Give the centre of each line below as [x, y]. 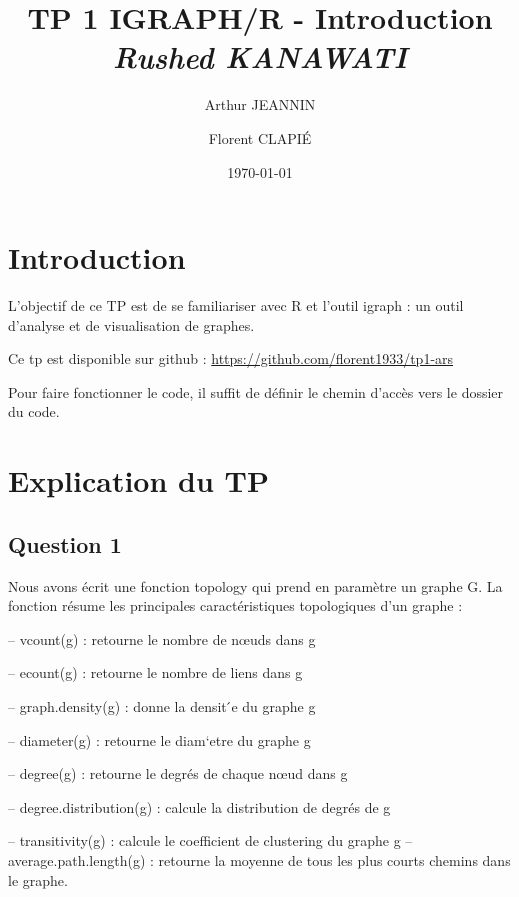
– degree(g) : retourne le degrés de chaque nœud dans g [178, 773]
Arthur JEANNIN [260, 104]
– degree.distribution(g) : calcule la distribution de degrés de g [199, 806]
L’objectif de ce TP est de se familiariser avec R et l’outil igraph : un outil [236, 305]
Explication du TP [138, 480]
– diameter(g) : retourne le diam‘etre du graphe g [159, 739]
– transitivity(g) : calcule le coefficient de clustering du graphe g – [210, 840]
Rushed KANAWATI [259, 57]
